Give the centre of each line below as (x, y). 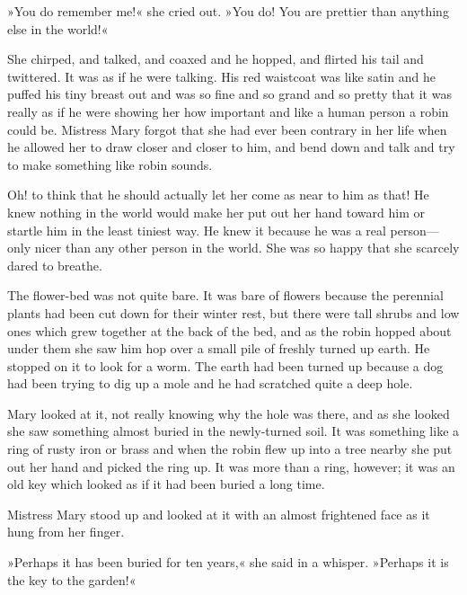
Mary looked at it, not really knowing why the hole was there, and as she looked (229, 413)
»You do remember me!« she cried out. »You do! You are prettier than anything (228, 11)
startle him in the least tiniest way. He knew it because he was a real (197, 230)
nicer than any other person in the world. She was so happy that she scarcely (247, 248)
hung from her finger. (66, 532)
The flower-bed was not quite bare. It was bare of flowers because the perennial (225, 295)
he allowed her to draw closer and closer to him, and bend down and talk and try (231, 147)
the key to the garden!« (72, 579)
